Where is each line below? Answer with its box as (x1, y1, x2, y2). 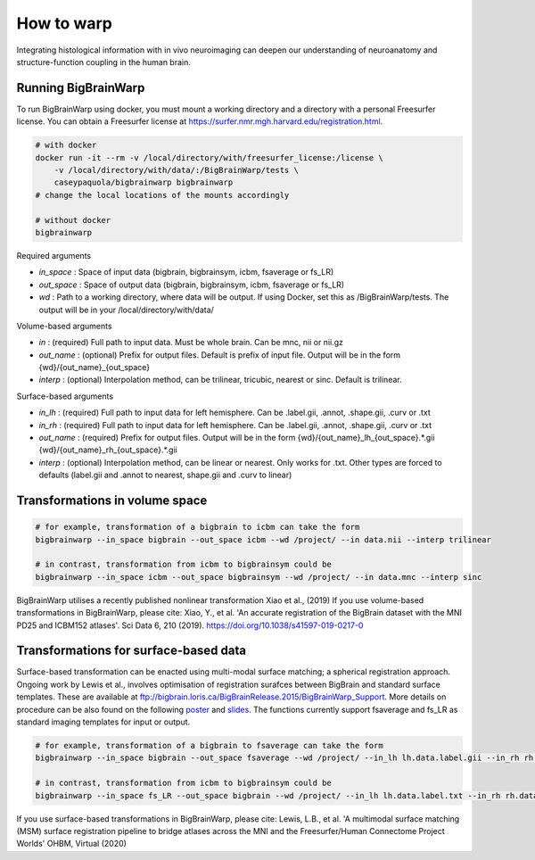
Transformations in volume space (16, 493, 208, 508)
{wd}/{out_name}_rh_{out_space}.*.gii (38, 444, 177, 455)
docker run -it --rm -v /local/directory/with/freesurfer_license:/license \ (35, 153, 383, 162)
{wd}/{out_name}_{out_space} (38, 362, 151, 373)
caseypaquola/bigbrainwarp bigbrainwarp (53, 178, 234, 187)
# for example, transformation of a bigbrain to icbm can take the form (35, 522, 360, 533)
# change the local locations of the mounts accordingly (35, 190, 290, 200)
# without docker (35, 215, 111, 225)
